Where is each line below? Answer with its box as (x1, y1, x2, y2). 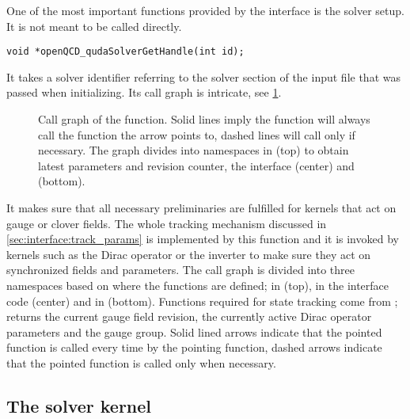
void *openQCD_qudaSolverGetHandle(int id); (6, 46, 245, 58)
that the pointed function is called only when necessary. (6, 354, 276, 371)
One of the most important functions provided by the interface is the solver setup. (6, 2, 404, 18)
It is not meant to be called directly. (6, 17, 182, 34)
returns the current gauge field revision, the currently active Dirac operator (6, 308, 372, 325)
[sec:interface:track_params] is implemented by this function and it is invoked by (6, 230, 399, 247)
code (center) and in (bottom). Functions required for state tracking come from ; (6, 292, 398, 309)
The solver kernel (6, 393, 152, 417)
